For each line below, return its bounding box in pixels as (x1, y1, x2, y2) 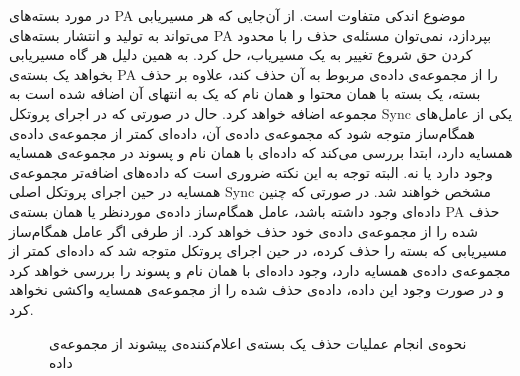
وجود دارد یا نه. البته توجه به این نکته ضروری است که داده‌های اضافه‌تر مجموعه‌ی (9, 161, 493, 182)
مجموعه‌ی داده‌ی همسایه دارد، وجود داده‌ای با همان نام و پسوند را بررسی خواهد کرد (9, 259, 511, 280)
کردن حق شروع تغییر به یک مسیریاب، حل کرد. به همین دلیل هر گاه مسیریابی (9, 44, 473, 65)
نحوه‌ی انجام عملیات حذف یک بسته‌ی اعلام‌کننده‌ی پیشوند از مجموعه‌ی (49, 332, 467, 353)
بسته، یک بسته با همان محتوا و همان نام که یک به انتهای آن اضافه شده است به (9, 83, 481, 104)
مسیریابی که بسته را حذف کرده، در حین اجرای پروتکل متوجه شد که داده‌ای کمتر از (9, 240, 508, 261)
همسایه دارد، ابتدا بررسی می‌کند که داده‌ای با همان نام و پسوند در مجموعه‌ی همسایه (9, 142, 513, 163)
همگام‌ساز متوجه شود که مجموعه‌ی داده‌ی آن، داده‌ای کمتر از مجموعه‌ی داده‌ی (9, 122, 475, 143)
